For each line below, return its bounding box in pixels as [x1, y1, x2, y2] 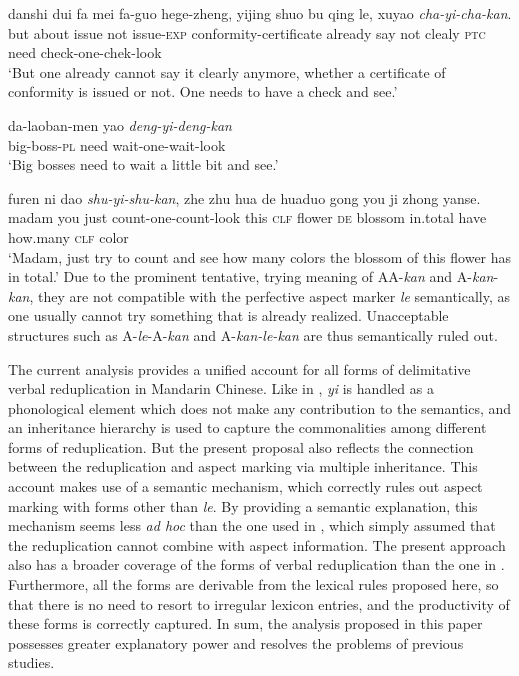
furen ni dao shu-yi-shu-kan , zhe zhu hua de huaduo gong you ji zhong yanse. [8, 187, 481, 208]
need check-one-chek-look [8, 42, 162, 63]
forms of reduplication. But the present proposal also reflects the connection [8, 436, 474, 457]
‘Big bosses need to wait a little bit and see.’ [8, 154, 279, 175]
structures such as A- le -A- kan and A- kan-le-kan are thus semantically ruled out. [8, 324, 498, 345]
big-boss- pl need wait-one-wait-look [8, 134, 226, 155]
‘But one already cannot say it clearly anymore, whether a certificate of [8, 61, 446, 82]
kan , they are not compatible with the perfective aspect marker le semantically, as [8, 285, 511, 306]
